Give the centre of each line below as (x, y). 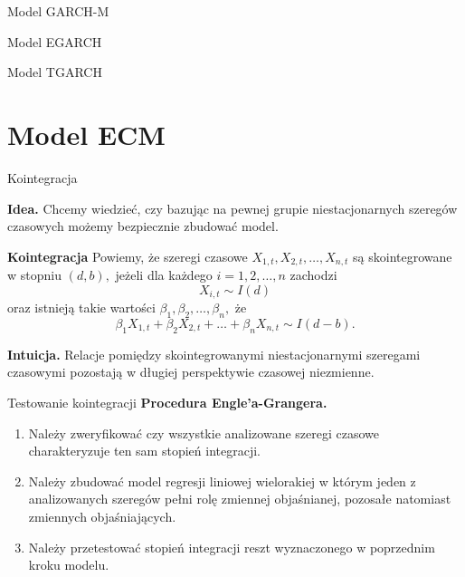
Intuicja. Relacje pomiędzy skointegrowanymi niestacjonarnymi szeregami (214, 354)
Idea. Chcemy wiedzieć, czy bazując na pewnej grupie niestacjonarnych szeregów (232, 208)
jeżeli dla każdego (164, 275)
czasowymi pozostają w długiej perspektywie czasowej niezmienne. (191, 372)
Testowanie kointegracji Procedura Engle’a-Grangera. (167, 402)
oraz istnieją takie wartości (81, 308)
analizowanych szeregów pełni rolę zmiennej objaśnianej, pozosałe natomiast (240, 499)
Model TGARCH (55, 72)
